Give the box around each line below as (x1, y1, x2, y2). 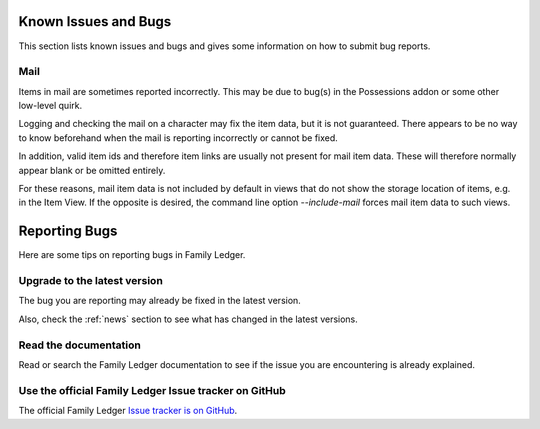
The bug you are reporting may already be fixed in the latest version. (18, 295, 302, 307)
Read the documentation (18, 338, 142, 352)
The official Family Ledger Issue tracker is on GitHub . (18, 405, 238, 417)
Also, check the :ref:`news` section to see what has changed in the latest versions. (18, 313, 359, 325)
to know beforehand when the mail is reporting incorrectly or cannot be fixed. (18, 131, 339, 144)
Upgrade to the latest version (18, 274, 164, 288)
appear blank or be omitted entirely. (18, 164, 166, 176)
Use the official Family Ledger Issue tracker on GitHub (18, 383, 287, 397)
